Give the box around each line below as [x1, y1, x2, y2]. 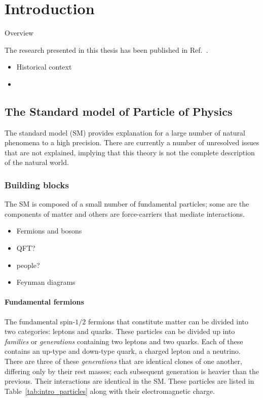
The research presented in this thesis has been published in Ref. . [5, 44, 208, 55]
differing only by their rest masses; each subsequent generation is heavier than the [5, 365, 259, 376]
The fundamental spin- [5, 316, 76, 326]
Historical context [16, 61, 72, 72]
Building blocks [5, 179, 69, 191]
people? [16, 259, 40, 270]
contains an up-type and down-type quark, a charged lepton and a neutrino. [5, 346, 241, 356]
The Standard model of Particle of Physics [5, 103, 233, 119]
